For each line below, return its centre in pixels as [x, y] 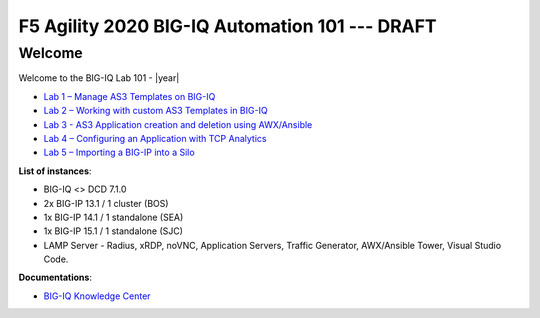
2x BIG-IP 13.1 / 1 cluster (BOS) [106, 203]
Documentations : [55, 277]
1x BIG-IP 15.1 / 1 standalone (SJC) [113, 231]
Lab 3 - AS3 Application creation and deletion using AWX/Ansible [178, 124]
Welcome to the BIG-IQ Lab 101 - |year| [99, 78]
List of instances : [55, 171]
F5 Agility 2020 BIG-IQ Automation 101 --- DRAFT [227, 26]
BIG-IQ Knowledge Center [97, 296]
